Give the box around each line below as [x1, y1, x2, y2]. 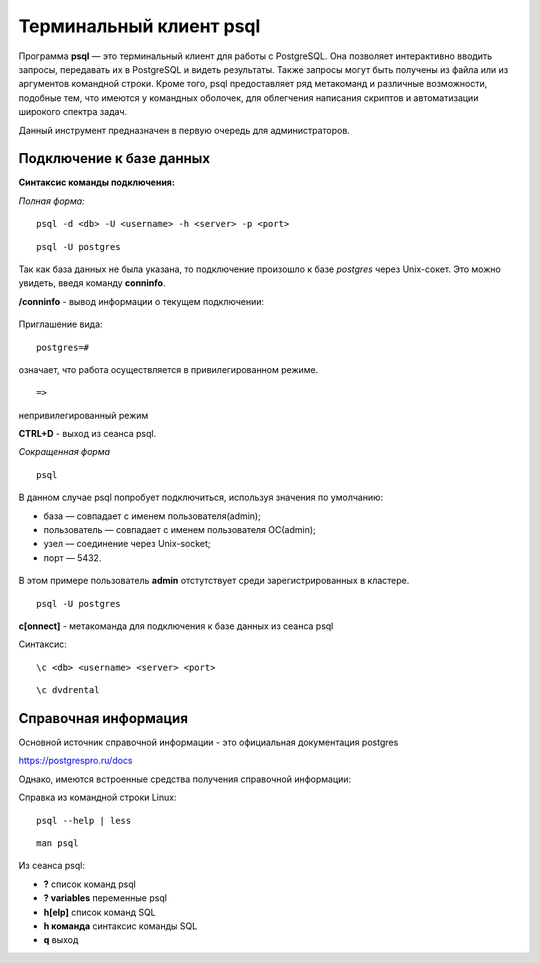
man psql [36, 838, 79, 849]
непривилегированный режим [18, 409, 149, 421]
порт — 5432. [43, 551, 102, 564]
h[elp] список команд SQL [43, 906, 157, 918]
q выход [43, 934, 79, 946]
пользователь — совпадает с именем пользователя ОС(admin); [43, 524, 317, 536]
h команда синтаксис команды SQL [43, 920, 198, 932]
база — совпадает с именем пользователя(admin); [43, 510, 262, 522]
